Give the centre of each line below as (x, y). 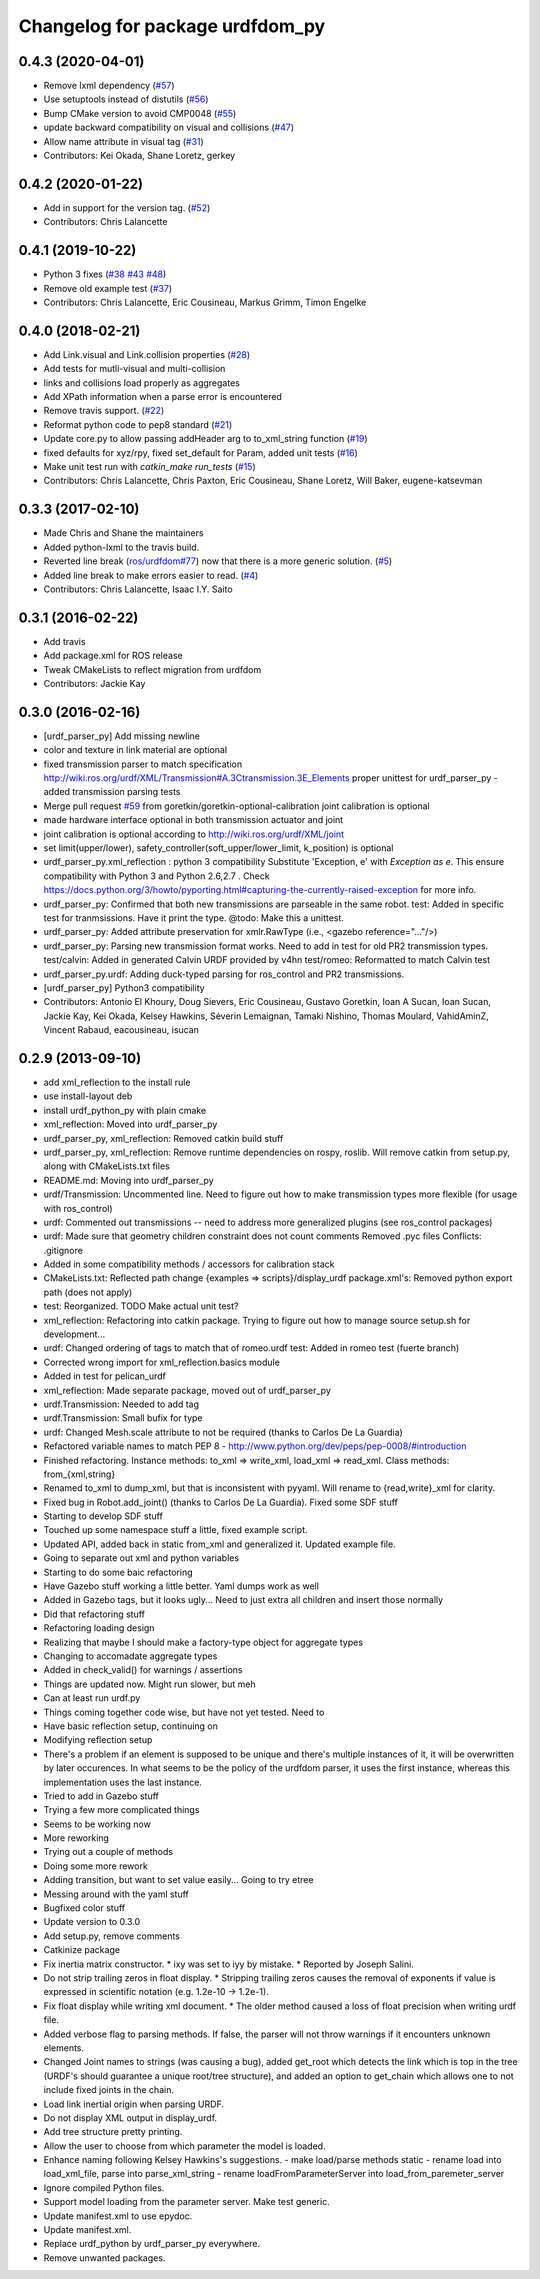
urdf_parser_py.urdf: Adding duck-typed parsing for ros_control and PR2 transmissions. (224, 974)
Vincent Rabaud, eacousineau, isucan (121, 1030)
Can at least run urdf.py (92, 1698)
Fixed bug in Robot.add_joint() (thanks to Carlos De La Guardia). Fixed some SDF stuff (221, 1502)
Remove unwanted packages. (104, 2257)
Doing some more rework (96, 1866)
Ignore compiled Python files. (104, 2187)
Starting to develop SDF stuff (103, 1516)
